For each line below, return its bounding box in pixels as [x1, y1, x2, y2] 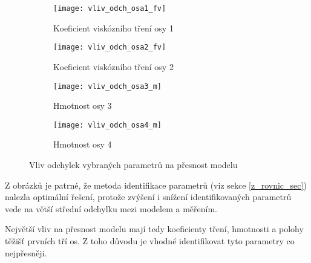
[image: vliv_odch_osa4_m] [53, 120, 162, 129]
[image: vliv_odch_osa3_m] [53, 82, 162, 91]
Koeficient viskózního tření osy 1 [53, 21, 174, 34]
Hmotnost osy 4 [53, 138, 112, 151]
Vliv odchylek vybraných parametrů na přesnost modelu [29, 158, 238, 170]
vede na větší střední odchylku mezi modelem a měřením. [5, 202, 217, 215]
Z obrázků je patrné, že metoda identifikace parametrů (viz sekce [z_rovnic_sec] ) [5, 178, 307, 191]
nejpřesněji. [5, 246, 47, 259]
